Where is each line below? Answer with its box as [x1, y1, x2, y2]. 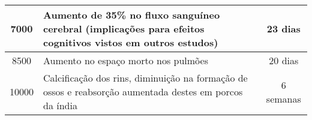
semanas [266, 91, 301, 106]
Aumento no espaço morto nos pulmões [43, 53, 208, 67]
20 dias [269, 53, 299, 67]
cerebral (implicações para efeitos [43, 22, 205, 35]
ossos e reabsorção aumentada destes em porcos [43, 85, 243, 98]
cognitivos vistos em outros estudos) [43, 35, 218, 49]
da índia [43, 98, 77, 112]
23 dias [266, 22, 301, 35]
